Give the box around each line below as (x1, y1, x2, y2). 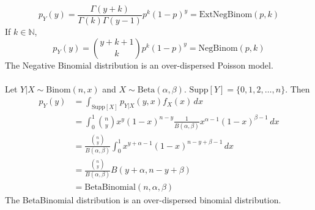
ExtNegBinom (199, 10, 253, 20)
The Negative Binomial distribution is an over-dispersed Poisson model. (5, 58, 273, 71)
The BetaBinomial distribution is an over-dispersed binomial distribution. (5, 193, 281, 206)
